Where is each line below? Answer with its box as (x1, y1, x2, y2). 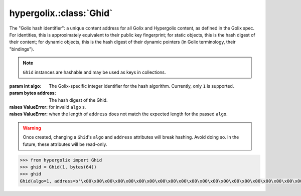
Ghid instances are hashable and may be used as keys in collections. (23, 69, 166, 75)
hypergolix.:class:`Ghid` (9, 8, 113, 19)
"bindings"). (9, 46, 35, 52)
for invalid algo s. (49, 104, 86, 110)
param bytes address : (9, 90, 56, 96)
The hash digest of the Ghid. (49, 97, 108, 103)
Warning (23, 125, 41, 131)
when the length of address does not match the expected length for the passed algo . (49, 111, 228, 117)
